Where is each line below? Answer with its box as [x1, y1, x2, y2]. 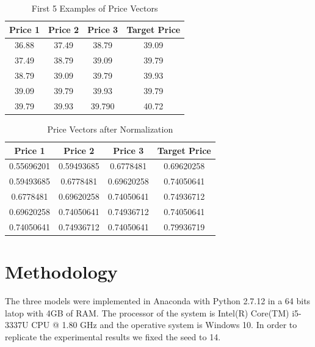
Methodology [5, 259, 118, 283]
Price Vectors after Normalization [47, 122, 173, 135]
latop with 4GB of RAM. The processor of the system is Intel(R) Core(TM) [5, 306, 289, 319]
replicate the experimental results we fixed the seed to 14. [5, 330, 221, 343]
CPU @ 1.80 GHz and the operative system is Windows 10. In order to [31, 318, 297, 331]
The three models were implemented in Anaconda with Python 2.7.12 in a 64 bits [5, 294, 311, 307]
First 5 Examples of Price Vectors [31, 2, 158, 14]
